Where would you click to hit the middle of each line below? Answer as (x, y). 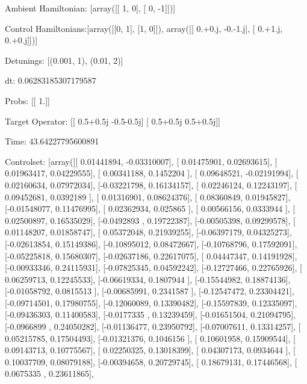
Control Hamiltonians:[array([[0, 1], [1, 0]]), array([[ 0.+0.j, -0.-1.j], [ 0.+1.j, (144, 28)
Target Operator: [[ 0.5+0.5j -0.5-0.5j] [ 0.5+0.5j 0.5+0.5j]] (113, 121)
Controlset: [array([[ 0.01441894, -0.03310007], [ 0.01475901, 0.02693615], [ (141, 161)
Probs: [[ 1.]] (27, 100)
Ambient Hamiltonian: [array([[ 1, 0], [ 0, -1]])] (90, 8)
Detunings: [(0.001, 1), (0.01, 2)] (64, 60)
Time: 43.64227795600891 (52, 141)
